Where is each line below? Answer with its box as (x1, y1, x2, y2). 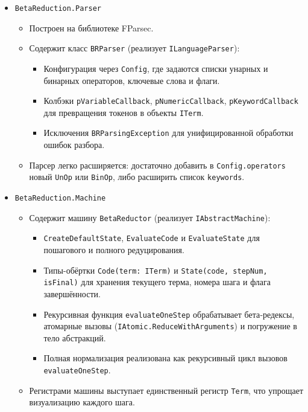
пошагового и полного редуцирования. (43, 243, 184, 256)
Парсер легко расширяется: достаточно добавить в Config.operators (29, 158, 286, 171)
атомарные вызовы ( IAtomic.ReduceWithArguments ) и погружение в (43, 320, 297, 332)
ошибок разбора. (43, 138, 105, 151)
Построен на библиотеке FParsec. (29, 21, 154, 34)
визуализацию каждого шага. (29, 396, 135, 408)
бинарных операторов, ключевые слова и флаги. (43, 74, 220, 86)
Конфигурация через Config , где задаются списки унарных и (43, 62, 268, 74)
